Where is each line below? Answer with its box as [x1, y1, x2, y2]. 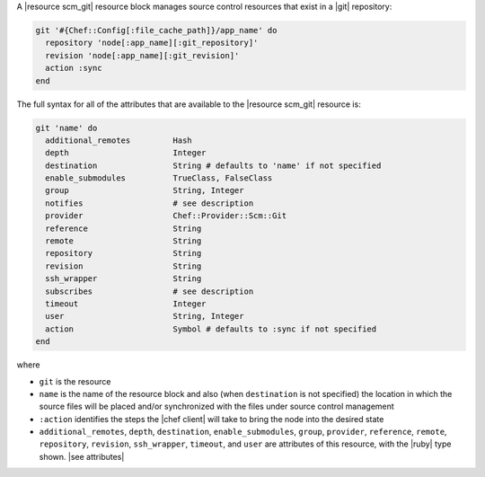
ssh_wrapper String [45, 274, 202, 284]
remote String [45, 236, 202, 246]
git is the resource [39, 375, 111, 386]
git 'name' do [35, 122, 98, 133]
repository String [45, 248, 202, 259]
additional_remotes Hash [45, 135, 192, 146]
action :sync [45, 63, 102, 74]
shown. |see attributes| [39, 451, 125, 462]
